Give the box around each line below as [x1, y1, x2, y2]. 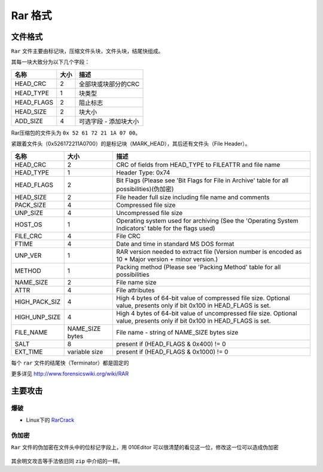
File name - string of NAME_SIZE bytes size [115, 328, 239, 336]
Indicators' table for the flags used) [115, 224, 215, 232]
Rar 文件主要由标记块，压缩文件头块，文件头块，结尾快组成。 [11, 48, 164, 55]
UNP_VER [14, 251, 42, 259]
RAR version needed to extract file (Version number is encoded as [115, 247, 302, 256]
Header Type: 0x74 [115, 168, 170, 176]
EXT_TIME [14, 347, 43, 355]
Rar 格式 [11, 9, 52, 22]
